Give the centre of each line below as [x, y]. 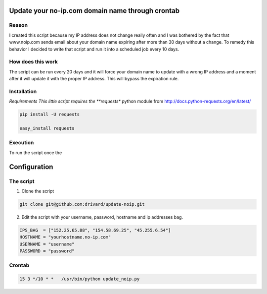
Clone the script [38, 191]
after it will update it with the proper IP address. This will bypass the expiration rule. [94, 79]
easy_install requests [47, 128]
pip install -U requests [50, 115]
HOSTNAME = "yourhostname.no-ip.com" [65, 237]
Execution [22, 143]
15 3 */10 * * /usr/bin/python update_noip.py [80, 279]
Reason [19, 25]
